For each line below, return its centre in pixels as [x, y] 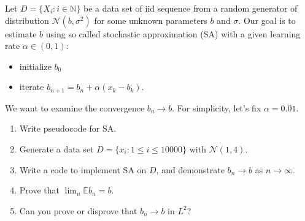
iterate [32, 87]
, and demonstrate [190, 169]
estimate [21, 33]
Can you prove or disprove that [78, 210]
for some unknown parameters [151, 20]
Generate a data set [56, 149]
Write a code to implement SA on [83, 169]
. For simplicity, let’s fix [217, 107]
